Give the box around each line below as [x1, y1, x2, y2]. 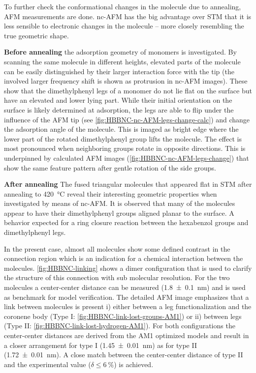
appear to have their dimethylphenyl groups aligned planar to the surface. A [4, 207, 234, 218]
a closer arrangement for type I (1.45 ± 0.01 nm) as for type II [4, 340, 197, 350]
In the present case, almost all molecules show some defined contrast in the [4, 243, 230, 254]
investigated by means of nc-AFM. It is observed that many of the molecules [4, 198, 235, 208]
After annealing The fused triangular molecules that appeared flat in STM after [4, 179, 252, 189]
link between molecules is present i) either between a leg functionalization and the [4, 301, 252, 312]
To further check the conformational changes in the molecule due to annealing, [4, 1, 241, 11]
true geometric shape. [4, 30, 69, 40]
